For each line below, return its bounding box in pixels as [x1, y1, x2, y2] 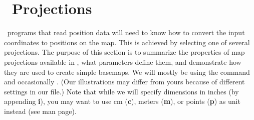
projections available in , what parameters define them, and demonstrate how [4, 56, 241, 67]
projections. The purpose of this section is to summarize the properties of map [4, 47, 245, 57]
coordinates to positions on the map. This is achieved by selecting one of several [4, 37, 250, 47]
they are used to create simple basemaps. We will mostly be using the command [4, 66, 250, 77]
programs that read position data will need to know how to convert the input [7, 27, 245, 38]
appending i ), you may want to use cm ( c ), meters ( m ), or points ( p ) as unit [4, 96, 240, 106]
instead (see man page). [4, 105, 77, 116]
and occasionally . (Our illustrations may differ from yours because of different [4, 76, 245, 87]
